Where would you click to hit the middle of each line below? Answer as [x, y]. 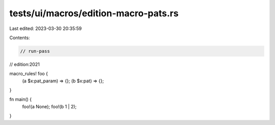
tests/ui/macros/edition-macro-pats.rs [94, 13]
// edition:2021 [25, 64]
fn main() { [21, 100]
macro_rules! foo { [29, 74]
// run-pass [35, 51]
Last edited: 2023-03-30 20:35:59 [46, 28]
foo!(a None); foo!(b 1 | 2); [49, 106]
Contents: [20, 38]
